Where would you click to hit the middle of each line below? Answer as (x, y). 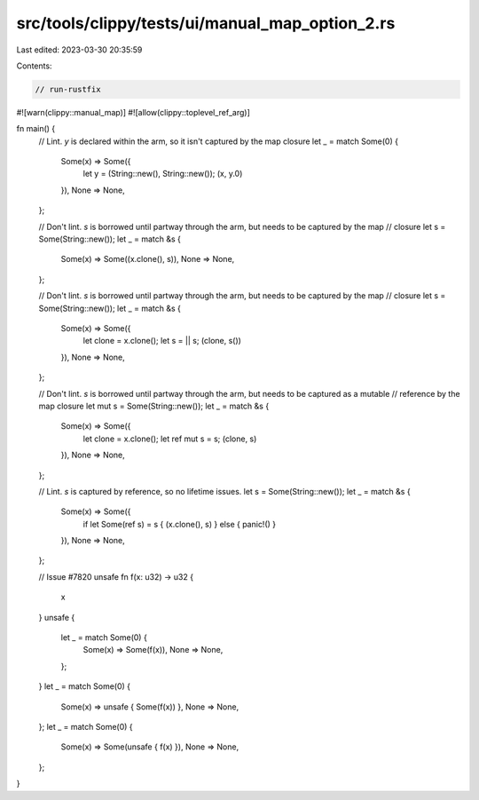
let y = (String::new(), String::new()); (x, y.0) (163, 174)
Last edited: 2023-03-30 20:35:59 (79, 50)
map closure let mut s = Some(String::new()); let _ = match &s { (154, 406)
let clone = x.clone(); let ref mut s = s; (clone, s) (170, 439)
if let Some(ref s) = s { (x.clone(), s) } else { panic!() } (180, 524)
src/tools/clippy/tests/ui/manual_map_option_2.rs (206, 23)
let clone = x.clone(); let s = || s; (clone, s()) (162, 341)
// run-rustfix (68, 89)
